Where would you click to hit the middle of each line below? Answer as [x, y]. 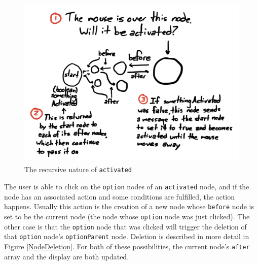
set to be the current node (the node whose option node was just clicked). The [127, 216]
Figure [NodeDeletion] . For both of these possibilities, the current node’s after [127, 246]
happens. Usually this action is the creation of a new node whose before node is [129, 206]
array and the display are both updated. [67, 256]
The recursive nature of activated [78, 169]
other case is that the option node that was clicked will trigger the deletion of [125, 226]
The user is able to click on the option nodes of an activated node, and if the [127, 187]
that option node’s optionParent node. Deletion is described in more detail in [127, 236]
